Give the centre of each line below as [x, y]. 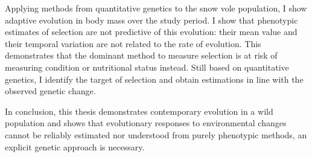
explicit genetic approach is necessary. [75, 146]
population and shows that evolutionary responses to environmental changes [146, 123]
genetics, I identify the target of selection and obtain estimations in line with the [154, 79]
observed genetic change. [50, 91]
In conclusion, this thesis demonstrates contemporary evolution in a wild [139, 111]
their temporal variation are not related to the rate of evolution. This [133, 43]
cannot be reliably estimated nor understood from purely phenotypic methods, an [156, 134]
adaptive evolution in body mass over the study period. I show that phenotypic [151, 20]
